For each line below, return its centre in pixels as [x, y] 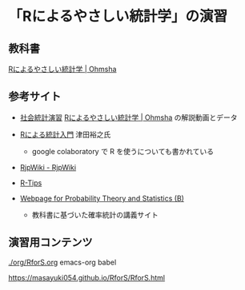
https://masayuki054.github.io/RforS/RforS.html [87, 277]
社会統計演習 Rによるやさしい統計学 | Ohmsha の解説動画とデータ [129, 117]
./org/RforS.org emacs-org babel [62, 262]
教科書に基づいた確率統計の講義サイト [95, 215]
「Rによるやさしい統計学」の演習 [118, 16]
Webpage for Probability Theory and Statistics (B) [102, 198]
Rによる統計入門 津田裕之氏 [65, 134]
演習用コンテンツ [50, 242]
